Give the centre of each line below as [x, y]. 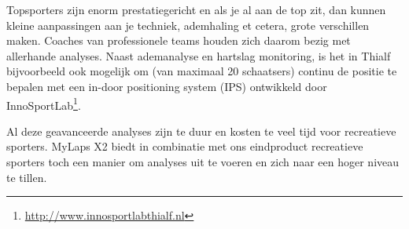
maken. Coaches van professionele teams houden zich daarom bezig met [179, 40]
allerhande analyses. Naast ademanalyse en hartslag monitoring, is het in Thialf [199, 55]
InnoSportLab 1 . [44, 104]
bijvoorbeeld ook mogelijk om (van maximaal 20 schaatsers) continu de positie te [202, 71]
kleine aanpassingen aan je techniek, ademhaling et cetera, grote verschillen [188, 25]
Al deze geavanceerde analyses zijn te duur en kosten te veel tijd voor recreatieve [201, 131]
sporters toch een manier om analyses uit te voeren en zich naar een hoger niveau [203, 162]
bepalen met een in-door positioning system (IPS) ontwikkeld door [167, 86]
